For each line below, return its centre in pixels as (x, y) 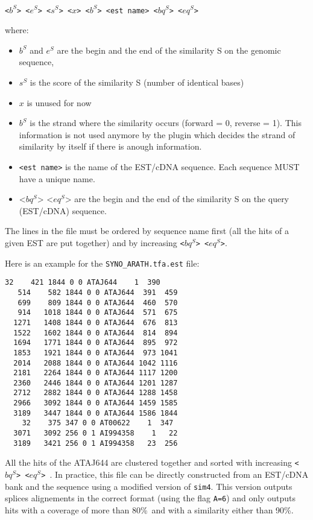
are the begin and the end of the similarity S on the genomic (169, 50)
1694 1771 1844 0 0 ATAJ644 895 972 (96, 343)
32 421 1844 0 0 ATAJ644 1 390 (83, 283)
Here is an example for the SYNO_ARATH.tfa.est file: (102, 263)
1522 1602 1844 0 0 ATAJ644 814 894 (96, 333)
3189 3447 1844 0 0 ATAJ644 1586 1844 (96, 413)
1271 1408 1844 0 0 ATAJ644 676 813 (96, 322)
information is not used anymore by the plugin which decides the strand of (157, 134)
